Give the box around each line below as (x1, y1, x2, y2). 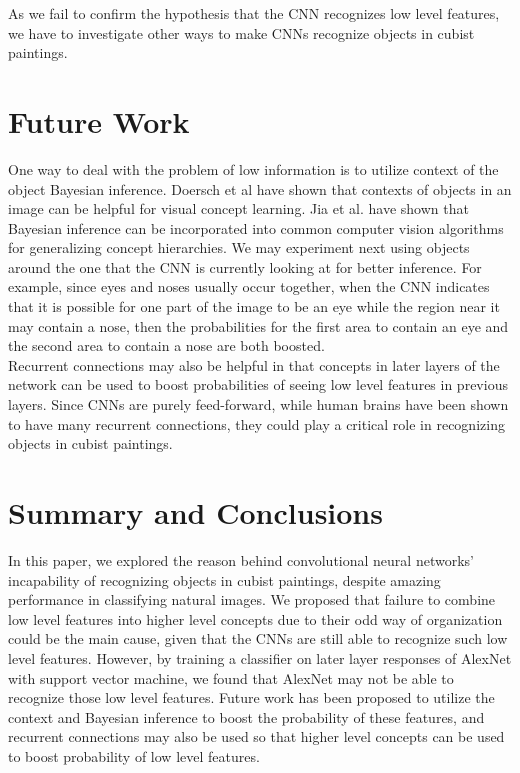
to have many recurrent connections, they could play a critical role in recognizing (8, 413, 505, 434)
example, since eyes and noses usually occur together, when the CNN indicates (8, 276, 490, 297)
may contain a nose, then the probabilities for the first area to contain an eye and (8, 315, 509, 336)
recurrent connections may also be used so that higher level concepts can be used (8, 726, 505, 747)
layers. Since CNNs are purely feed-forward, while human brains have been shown (8, 394, 509, 415)
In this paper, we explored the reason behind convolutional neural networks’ (8, 549, 474, 570)
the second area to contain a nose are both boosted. (8, 335, 325, 356)
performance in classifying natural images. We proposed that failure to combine (8, 589, 496, 610)
